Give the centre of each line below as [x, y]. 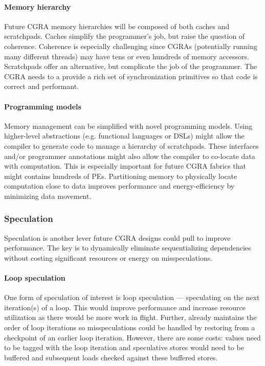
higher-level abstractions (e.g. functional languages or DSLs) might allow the [124, 136]
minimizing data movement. [48, 196]
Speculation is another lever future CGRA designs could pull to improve [117, 237]
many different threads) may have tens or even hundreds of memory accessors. [127, 56]
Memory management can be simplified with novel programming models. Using [128, 125]
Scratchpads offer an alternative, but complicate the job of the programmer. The [131, 66]
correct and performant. [42, 86]
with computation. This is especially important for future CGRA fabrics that [125, 166]
